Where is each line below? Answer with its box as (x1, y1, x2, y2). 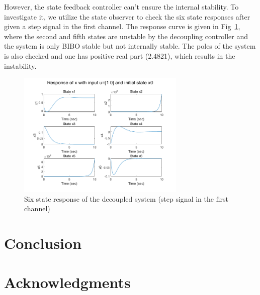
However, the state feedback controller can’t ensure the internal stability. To (4, 2, 239, 12)
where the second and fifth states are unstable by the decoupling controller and (4, 31, 248, 41)
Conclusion (4, 232, 82, 253)
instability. (4, 60, 37, 71)
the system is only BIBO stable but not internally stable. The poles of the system (4, 41, 256, 51)
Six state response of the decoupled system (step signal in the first (24, 193, 228, 204)
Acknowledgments (4, 272, 131, 292)
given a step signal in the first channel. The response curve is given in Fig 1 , (4, 21, 240, 32)
